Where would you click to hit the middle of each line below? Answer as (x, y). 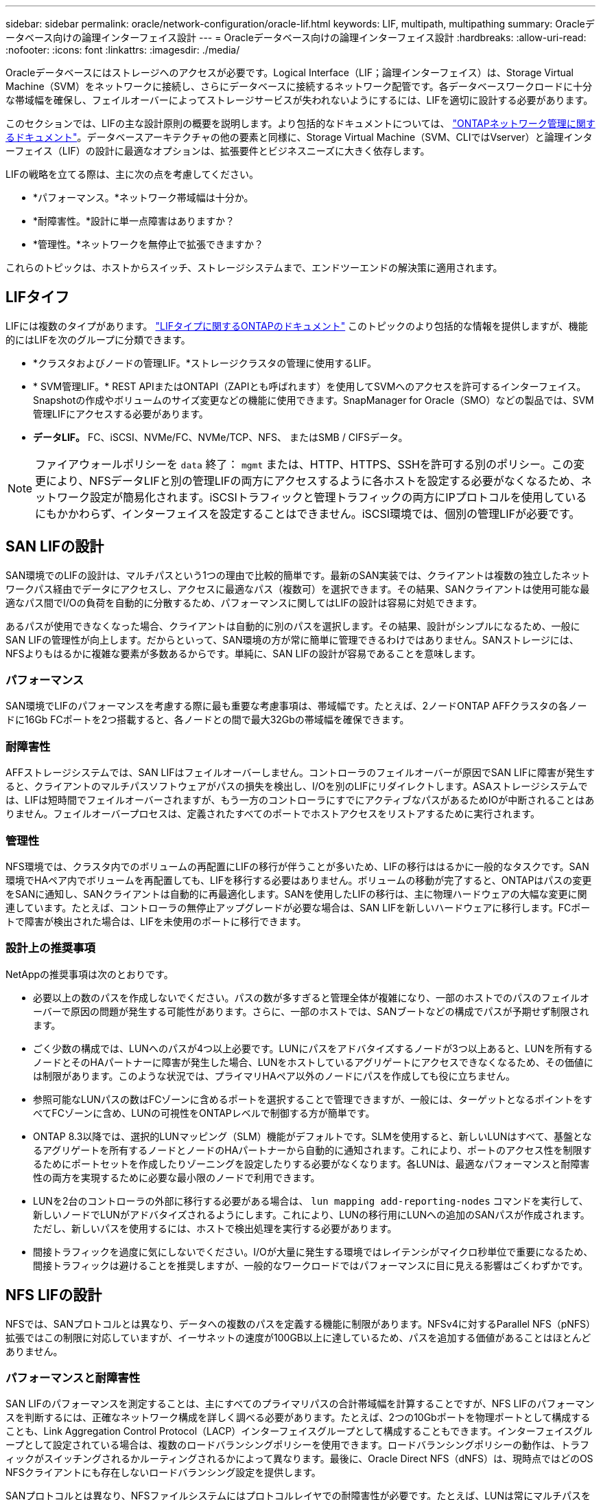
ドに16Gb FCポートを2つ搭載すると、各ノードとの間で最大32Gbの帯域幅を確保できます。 (208, 720)
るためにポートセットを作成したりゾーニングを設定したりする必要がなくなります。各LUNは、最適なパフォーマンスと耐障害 (311, 1163)
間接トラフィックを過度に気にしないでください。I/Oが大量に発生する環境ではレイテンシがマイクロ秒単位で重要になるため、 (313, 1251)
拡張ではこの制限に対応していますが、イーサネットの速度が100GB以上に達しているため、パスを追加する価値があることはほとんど (298, 1337)
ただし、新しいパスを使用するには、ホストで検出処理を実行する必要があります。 (215, 1228)
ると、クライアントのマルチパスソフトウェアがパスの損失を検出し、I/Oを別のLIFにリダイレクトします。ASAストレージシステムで (297, 786)
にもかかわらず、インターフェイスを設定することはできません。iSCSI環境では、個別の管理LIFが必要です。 (308, 513)
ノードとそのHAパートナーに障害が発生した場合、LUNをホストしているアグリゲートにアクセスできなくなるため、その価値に (313, 1062)
